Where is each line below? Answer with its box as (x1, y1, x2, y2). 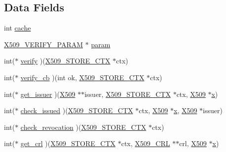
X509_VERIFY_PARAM (4, 39, 83, 49)
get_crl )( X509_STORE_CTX (20, 138, 116, 149)
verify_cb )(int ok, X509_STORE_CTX (20, 72, 145, 82)
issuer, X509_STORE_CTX (84, 89, 171, 99)
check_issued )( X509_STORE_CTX (20, 105, 133, 116)
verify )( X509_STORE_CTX (20, 56, 111, 66)
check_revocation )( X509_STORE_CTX (20, 122, 147, 132)
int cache (4, 23, 31, 33)
